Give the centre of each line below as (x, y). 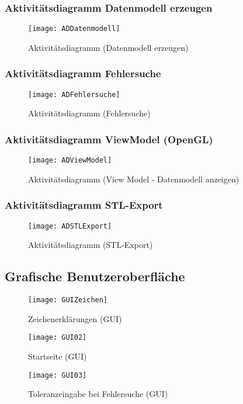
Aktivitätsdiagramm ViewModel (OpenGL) (109, 139)
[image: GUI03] (58, 375)
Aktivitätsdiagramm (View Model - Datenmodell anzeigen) (134, 179)
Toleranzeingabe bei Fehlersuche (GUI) (98, 394)
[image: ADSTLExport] (70, 226)
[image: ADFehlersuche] (74, 94)
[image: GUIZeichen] (68, 300)
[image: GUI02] (58, 338)
